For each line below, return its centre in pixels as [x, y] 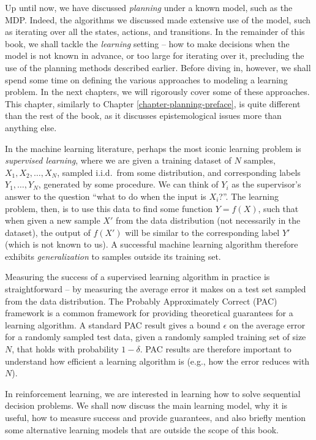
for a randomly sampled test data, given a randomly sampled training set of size [156, 337]
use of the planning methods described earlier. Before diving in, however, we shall [158, 67]
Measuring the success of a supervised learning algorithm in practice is [137, 277]
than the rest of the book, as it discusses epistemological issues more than [143, 116]
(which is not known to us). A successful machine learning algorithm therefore [152, 244]
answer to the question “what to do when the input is [106, 196]
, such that [278, 208]
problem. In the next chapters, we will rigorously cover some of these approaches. [157, 92]
